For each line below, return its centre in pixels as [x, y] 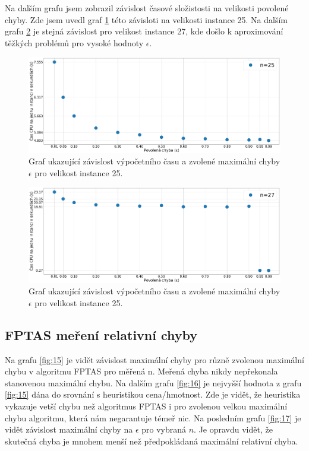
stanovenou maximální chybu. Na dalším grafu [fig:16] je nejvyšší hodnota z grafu [153, 382]
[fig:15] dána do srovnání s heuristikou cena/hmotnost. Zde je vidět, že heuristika [153, 394]
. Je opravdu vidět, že [233, 429]
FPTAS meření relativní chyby [101, 334]
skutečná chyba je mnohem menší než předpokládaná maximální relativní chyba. [152, 441]
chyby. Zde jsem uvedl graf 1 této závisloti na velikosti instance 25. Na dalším [146, 19]
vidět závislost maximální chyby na [69, 429]
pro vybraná [164, 429]
